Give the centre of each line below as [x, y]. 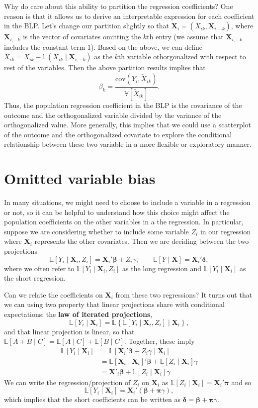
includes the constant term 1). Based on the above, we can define [103, 47]
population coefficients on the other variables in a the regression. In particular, [124, 222]
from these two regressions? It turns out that [184, 294]
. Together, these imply [159, 341]
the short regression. [35, 278]
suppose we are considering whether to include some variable [96, 231]
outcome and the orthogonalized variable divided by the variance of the [113, 115]
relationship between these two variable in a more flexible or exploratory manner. [128, 144]
